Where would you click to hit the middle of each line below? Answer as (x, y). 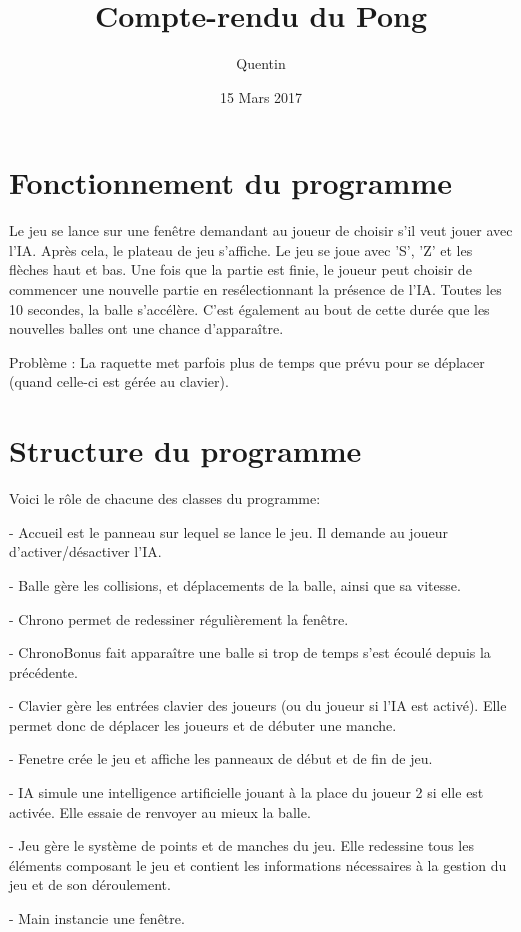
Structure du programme (185, 450)
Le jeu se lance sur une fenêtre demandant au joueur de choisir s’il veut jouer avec (261, 230)
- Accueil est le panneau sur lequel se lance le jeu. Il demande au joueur (228, 531)
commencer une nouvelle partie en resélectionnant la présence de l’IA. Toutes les (255, 289)
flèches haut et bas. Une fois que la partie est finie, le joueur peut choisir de (240, 269)
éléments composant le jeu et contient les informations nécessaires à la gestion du (258, 864)
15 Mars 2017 (261, 96)
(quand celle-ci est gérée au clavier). (119, 381)
